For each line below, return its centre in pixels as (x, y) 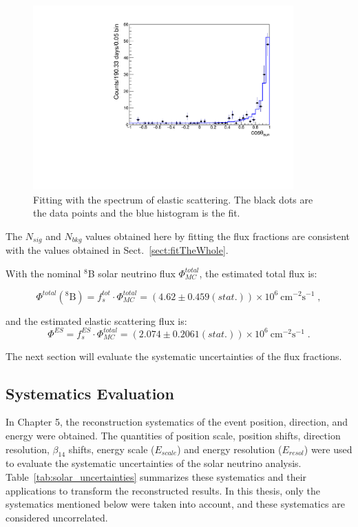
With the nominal (43, 273)
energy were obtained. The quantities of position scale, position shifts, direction (173, 435)
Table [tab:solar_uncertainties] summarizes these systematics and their (156, 476)
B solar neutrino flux (131, 273)
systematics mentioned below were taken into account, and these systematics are (175, 504)
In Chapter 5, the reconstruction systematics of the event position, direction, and (177, 422)
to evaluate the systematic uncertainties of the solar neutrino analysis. (154, 463)
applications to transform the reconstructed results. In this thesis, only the (163, 490)
